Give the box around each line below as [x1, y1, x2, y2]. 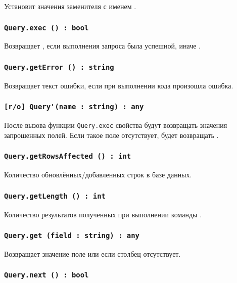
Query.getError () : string [4, 63, 114, 71]
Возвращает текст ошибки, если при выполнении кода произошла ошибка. [4, 80, 233, 90]
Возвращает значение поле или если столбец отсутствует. [4, 248, 181, 259]
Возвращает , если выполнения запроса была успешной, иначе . [4, 40, 201, 51]
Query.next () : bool [4, 271, 89, 279]
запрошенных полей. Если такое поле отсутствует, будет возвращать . [4, 129, 219, 140]
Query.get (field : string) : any [4, 231, 139, 240]
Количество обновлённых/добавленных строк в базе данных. [4, 169, 192, 180]
